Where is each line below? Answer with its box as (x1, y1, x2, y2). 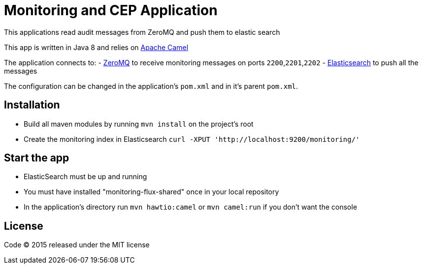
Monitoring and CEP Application (4, 2, 218, 19)
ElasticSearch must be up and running (24, 172, 147, 181)
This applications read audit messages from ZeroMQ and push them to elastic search (4, 27, 280, 36)
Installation (4, 99, 60, 111)
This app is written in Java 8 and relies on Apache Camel (4, 43, 189, 52)
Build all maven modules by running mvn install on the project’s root (24, 119, 254, 128)
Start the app (4, 152, 69, 164)
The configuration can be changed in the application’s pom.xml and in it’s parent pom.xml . (4, 81, 298, 90)
